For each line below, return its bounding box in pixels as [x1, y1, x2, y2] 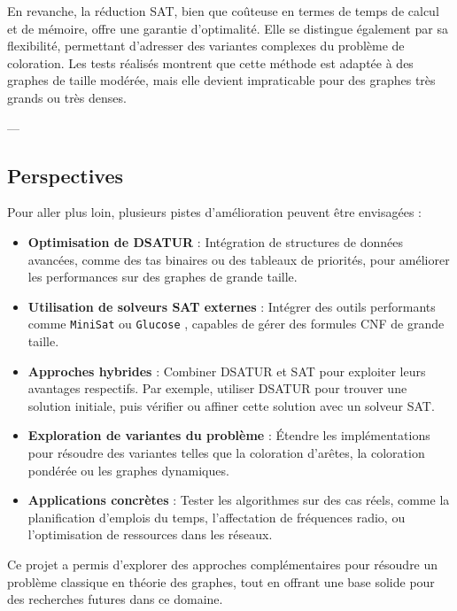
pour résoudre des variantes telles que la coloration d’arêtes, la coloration [27, 443, 425, 461]
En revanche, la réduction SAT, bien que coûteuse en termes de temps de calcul [7, 2, 439, 19]
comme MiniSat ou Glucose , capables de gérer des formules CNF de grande [27, 314, 445, 333]
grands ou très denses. [7, 88, 127, 106]
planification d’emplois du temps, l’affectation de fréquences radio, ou [27, 507, 406, 526]
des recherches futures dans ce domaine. [7, 590, 223, 608]
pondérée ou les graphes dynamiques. [27, 460, 229, 479]
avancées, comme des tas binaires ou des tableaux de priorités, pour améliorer [27, 250, 450, 268]
